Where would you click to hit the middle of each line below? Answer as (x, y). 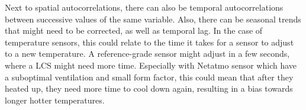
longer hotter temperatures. (55, 100)
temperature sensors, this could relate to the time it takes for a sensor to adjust (149, 42)
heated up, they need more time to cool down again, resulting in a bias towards (149, 88)
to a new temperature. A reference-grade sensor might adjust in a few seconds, (147, 54)
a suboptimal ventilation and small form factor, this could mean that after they (149, 77)
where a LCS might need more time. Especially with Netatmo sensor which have (151, 65)
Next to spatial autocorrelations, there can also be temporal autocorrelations (144, 7)
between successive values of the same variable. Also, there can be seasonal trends (153, 19)
